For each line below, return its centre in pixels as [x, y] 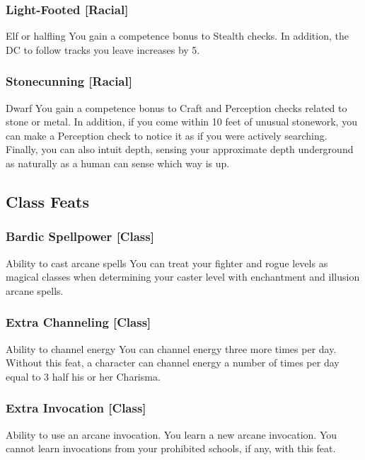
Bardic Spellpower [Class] [80, 236]
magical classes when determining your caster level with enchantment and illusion [183, 277]
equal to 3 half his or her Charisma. [83, 376]
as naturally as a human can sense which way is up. [118, 163]
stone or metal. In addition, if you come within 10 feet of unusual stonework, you [181, 122]
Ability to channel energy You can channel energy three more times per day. [171, 348]
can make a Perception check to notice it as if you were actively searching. [167, 135]
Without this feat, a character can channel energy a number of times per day [173, 363]
